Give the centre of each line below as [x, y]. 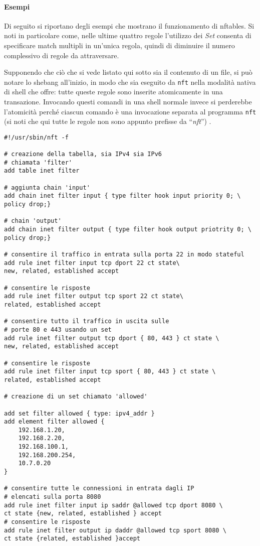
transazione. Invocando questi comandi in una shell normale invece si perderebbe [128, 102]
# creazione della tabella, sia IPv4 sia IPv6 [83, 154]
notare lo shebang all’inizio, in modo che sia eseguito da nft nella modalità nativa [130, 82]
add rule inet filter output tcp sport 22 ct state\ [94, 296]
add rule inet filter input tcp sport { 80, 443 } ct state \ [110, 372]
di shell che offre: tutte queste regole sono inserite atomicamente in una [113, 92]
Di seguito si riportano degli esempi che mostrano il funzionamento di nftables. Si [129, 25]
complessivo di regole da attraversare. [62, 55]
